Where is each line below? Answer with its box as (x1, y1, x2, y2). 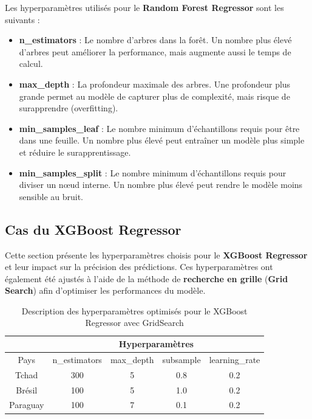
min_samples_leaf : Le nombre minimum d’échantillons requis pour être (19, 122, 300, 134)
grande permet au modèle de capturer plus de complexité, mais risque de (19, 89, 290, 102)
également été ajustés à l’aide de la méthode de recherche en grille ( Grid (5, 272, 288, 285)
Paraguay (9, 398, 44, 411)
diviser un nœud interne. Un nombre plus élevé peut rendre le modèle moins (19, 178, 303, 191)
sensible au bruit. (19, 190, 84, 203)
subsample (162, 353, 201, 365)
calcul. (19, 57, 43, 70)
